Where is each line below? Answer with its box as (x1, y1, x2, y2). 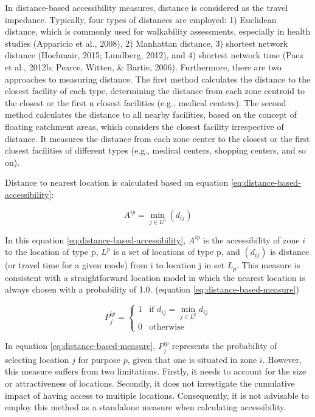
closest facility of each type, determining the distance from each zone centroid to (5, 84, 305, 97)
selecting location (5, 353, 69, 365)
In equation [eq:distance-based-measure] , (5, 339, 156, 352)
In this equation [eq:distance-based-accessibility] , (5, 233, 186, 246)
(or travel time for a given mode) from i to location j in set (5, 259, 225, 271)
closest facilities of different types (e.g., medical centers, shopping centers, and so (5, 144, 306, 157)
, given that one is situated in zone (127, 353, 257, 365)
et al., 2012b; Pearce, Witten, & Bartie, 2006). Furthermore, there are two (5, 60, 282, 73)
